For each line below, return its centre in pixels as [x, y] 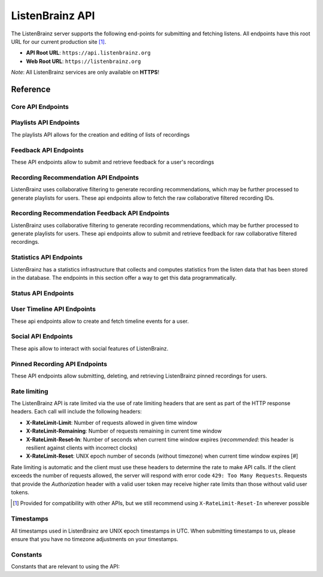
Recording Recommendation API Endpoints [75, 177]
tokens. [20, 492]
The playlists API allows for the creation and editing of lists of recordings [100, 134]
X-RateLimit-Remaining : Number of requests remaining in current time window [124, 431]
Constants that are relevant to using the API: [65, 567]
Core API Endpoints [40, 107]
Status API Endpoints [42, 293]
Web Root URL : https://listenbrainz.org [83, 61]
